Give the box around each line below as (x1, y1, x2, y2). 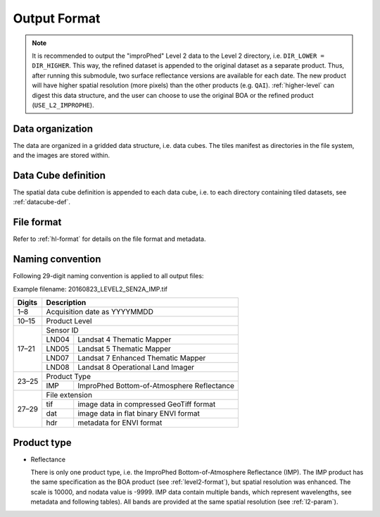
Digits (17, 298, 38, 308)
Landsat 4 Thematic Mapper (77, 335, 172, 344)
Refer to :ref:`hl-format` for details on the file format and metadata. (13, 235, 206, 243)
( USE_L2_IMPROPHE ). (32, 101, 94, 109)
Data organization (13, 123, 94, 135)
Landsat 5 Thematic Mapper (77, 344, 172, 354)
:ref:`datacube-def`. (13, 198, 70, 206)
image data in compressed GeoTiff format (77, 399, 216, 409)
